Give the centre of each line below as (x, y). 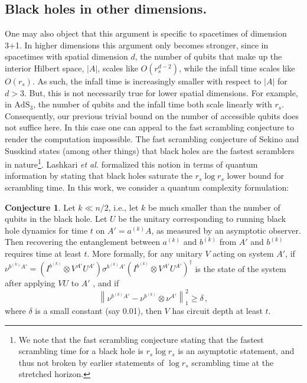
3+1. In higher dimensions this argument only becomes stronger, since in (137, 45)
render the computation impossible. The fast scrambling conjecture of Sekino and (152, 138)
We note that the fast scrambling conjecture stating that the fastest (141, 339)
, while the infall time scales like (237, 68)
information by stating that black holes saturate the (99, 176)
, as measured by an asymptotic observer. (226, 230)
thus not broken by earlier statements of (91, 362)
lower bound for (256, 176)
